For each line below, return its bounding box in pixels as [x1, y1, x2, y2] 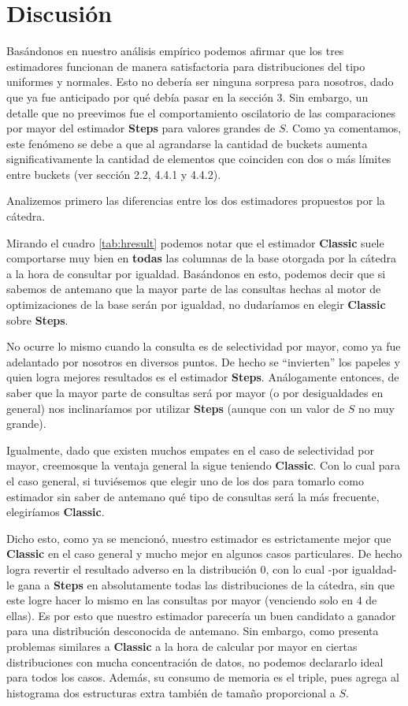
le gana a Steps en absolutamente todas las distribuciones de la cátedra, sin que [6, 576, 395, 593]
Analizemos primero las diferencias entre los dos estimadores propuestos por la [6, 192, 385, 209]
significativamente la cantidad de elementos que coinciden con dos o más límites [6, 150, 391, 167]
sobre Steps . [6, 311, 69, 328]
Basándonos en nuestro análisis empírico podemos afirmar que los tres [6, 43, 344, 59]
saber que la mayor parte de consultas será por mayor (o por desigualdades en [6, 385, 384, 400]
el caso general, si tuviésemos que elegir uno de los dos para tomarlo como [6, 472, 364, 489]
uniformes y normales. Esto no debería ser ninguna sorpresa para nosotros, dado [6, 73, 394, 90]
